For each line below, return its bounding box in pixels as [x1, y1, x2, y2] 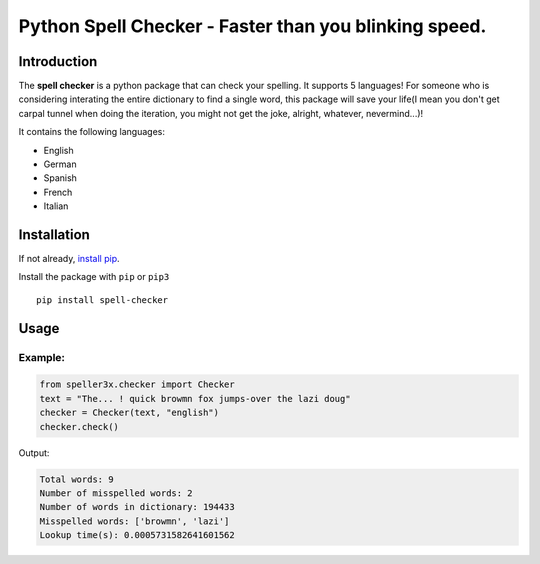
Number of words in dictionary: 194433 [39, 501, 235, 513]
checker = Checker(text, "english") [39, 407, 220, 419]
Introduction [18, 53, 98, 70]
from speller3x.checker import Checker [39, 379, 235, 390]
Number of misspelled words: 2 [39, 487, 194, 499]
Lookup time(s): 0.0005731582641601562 [39, 530, 235, 541]
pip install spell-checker [36, 294, 169, 305]
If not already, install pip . [18, 253, 120, 265]
